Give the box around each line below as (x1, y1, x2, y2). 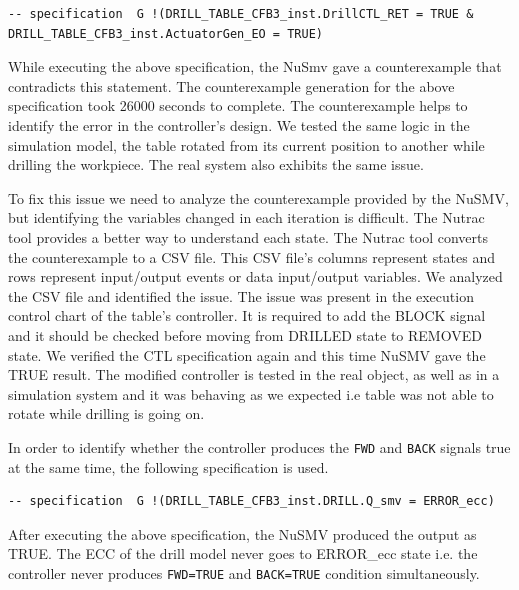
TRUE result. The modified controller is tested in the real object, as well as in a (8, 364, 500, 385)
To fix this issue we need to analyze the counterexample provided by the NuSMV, (8, 187, 509, 208)
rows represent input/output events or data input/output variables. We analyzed (8, 266, 503, 287)
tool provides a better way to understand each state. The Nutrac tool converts (8, 226, 488, 247)
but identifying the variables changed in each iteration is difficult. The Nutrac (8, 207, 485, 228)
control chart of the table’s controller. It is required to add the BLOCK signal (8, 305, 486, 326)
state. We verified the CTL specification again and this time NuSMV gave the (8, 344, 486, 365)
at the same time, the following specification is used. (8, 456, 329, 477)
